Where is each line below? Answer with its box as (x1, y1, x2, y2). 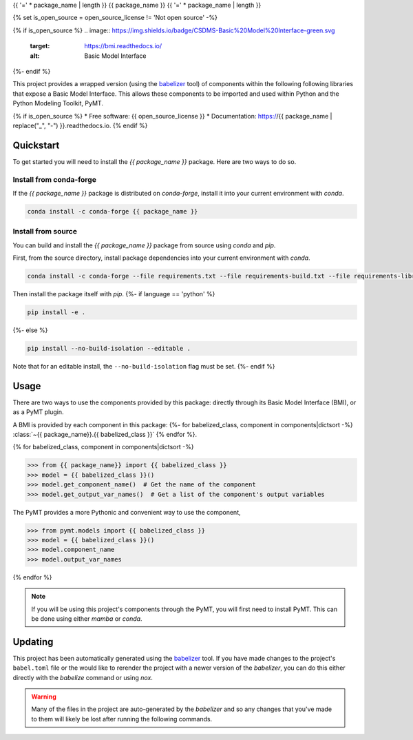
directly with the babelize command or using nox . (12, 673, 153, 681)
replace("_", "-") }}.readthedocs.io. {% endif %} (12, 121, 148, 130)
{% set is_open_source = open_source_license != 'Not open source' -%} (12, 14, 218, 22)
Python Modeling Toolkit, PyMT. (12, 99, 103, 107)
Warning (31, 692, 56, 701)
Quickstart (12, 139, 60, 151)
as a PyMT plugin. (12, 408, 65, 416)
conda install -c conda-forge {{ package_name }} (27, 207, 198, 215)
